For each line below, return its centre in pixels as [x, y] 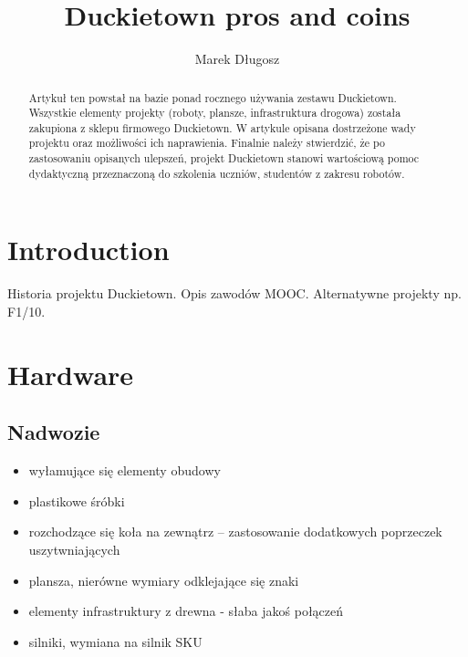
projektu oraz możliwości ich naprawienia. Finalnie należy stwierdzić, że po [207, 143]
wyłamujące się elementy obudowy [125, 470]
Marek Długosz [237, 59]
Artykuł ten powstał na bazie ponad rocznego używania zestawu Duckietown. [213, 97]
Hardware [71, 374]
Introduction [88, 250]
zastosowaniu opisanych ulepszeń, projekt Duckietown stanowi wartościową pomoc [224, 158]
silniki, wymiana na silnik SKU [115, 641]
